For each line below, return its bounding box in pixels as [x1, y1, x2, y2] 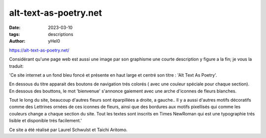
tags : [9, 31, 20, 37]
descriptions [48, 31, 73, 37]
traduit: [9, 63, 24, 69]
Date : [9, 25, 21, 30]
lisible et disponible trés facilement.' [9, 118, 82, 124]
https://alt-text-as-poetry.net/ [9, 47, 69, 53]
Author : [9, 38, 26, 44]
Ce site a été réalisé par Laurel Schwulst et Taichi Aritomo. [9, 127, 128, 133]
